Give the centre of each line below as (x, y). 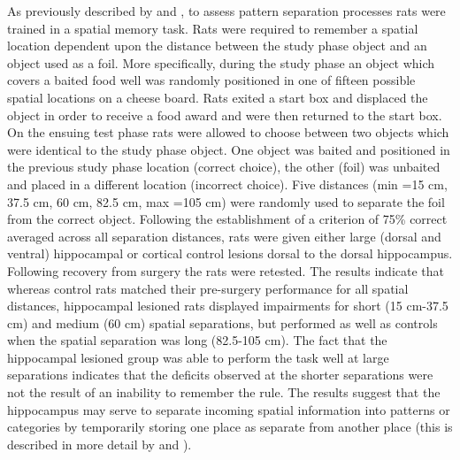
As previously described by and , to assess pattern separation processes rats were (226, 11)
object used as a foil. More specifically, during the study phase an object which (221, 62)
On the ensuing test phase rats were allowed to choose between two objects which (228, 132)
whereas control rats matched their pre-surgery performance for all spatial (208, 288)
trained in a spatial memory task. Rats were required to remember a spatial (213, 28)
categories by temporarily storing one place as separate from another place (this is (230, 427)
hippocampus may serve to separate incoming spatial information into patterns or (229, 409)
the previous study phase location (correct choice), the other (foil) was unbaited (224, 167)
